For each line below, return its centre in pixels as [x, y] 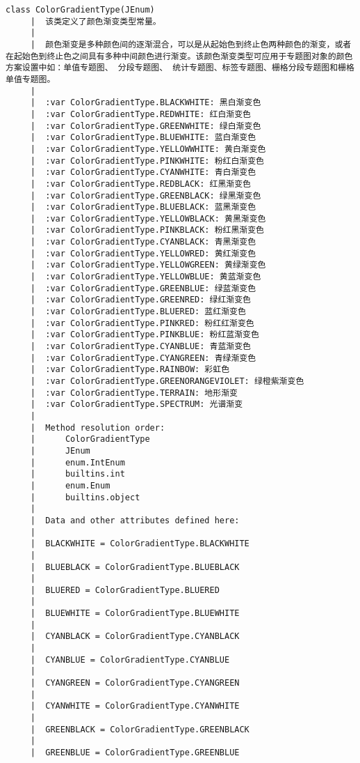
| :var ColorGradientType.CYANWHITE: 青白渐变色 [143, 172]
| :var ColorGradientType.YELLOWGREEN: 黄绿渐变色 [148, 265]
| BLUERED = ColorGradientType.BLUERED [125, 590]
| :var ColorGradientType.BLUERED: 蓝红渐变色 [138, 312]
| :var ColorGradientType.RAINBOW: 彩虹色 [130, 370]
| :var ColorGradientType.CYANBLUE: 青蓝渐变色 [140, 347]
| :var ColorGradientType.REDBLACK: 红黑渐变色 [140, 184]
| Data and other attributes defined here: [135, 520]
